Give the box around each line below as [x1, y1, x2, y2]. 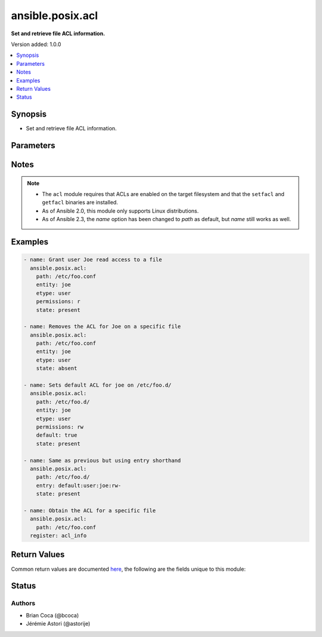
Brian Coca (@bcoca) [26, 611, 79, 618]
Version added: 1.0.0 [11, 41, 61, 48]
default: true [36, 432, 78, 439]
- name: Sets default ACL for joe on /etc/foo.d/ [23, 382, 172, 388]
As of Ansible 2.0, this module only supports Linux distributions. [42, 207, 199, 215]
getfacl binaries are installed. [42, 199, 119, 206]
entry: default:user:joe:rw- [36, 482, 122, 489]
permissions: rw [36, 423, 83, 430]
